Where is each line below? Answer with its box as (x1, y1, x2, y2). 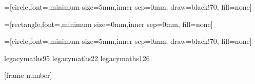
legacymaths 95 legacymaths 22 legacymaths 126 (4, 52, 150, 63)
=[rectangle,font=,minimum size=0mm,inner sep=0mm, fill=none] (4, 18, 213, 29)
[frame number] (4, 70, 52, 80)
